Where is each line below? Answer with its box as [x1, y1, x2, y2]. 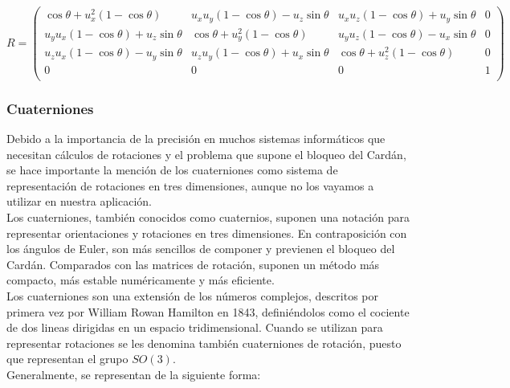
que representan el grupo [6, 350, 129, 367]
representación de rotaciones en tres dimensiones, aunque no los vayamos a [6, 177, 374, 194]
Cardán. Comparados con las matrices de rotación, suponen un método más [6, 255, 380, 272]
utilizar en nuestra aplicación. [6, 193, 153, 210]
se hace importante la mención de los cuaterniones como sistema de [6, 161, 338, 178]
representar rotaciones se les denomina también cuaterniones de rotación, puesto [6, 334, 402, 351]
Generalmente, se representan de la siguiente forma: [6, 366, 261, 382]
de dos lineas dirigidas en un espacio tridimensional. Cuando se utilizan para [6, 319, 383, 336]
